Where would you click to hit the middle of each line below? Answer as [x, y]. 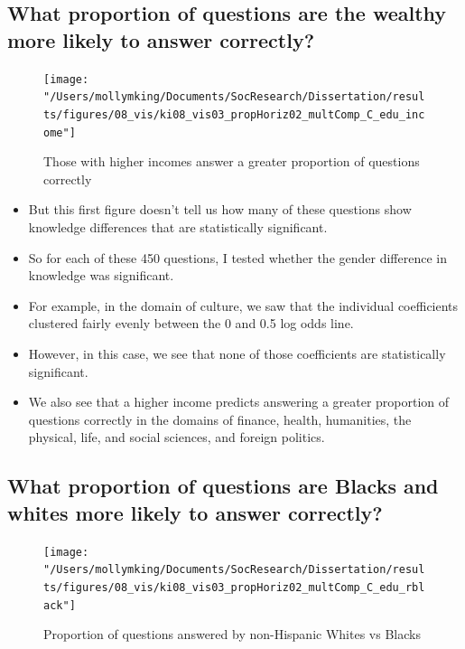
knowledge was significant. [101, 275]
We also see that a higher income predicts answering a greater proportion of [239, 402]
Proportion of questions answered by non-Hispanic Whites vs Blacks [232, 634]
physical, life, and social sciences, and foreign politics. [177, 437]
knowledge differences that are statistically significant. [178, 227]
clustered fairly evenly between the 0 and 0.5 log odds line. [191, 323]
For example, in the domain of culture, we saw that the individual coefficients [243, 305]
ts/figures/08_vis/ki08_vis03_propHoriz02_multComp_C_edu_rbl [234, 587]
